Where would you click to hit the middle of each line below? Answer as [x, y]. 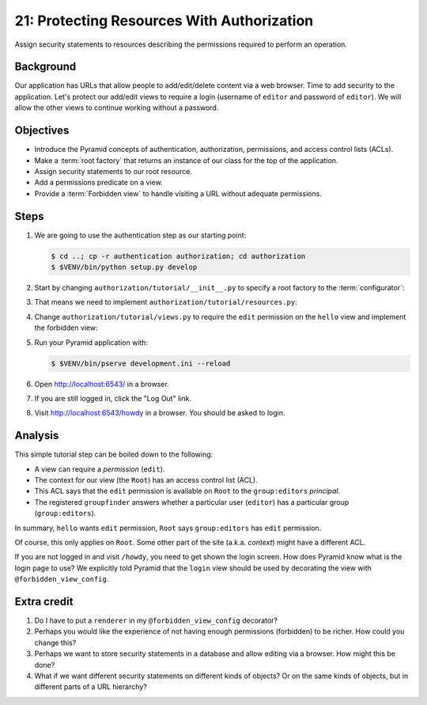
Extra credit [44, 601]
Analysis [37, 436]
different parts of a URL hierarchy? [91, 687]
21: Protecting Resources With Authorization [164, 21]
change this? [55, 642]
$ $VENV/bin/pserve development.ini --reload [141, 363]
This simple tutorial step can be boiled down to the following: [114, 454]
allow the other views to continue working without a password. [117, 108]
